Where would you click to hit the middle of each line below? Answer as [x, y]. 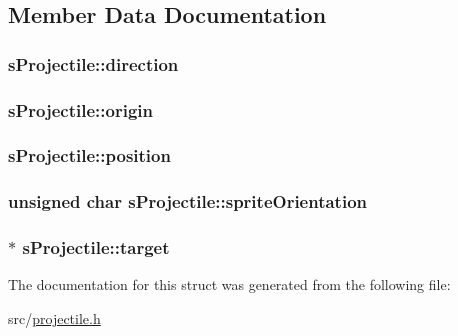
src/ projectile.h [54, 317]
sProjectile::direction [93, 63]
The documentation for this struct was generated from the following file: [229, 284]
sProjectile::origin [80, 109]
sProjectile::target [96, 247]
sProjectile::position [89, 155]
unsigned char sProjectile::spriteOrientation [188, 201]
